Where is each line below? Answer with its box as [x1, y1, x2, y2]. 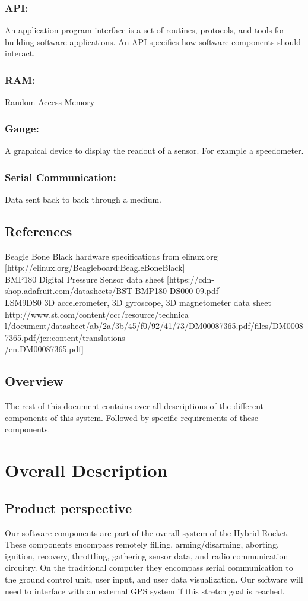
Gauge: [5, 121, 39, 135]
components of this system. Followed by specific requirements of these [5, 411, 258, 423]
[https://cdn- [167, 273, 214, 285]
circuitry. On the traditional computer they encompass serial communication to [5, 561, 293, 574]
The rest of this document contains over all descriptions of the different [5, 400, 264, 412]
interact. [5, 47, 35, 59]
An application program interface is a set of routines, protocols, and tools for [5, 24, 285, 36]
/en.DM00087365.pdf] [5, 343, 84, 355]
